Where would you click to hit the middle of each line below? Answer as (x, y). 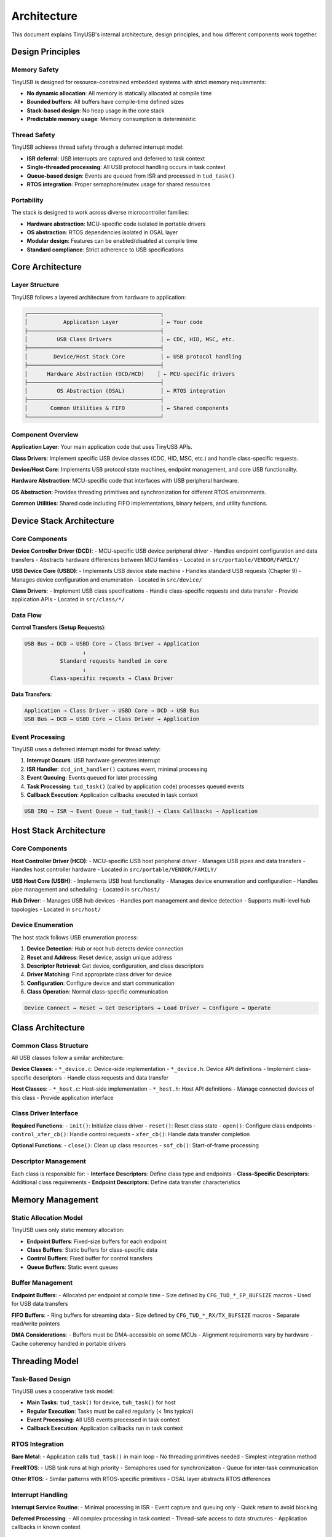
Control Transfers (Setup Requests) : (59, 628)
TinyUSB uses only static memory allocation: (68, 1230)
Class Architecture (48, 1028)
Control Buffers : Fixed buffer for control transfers (90, 1258)
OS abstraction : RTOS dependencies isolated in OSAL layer (102, 232)
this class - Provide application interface (62, 1097)
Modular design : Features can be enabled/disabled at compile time (112, 241)
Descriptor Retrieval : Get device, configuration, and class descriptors (115, 966)
